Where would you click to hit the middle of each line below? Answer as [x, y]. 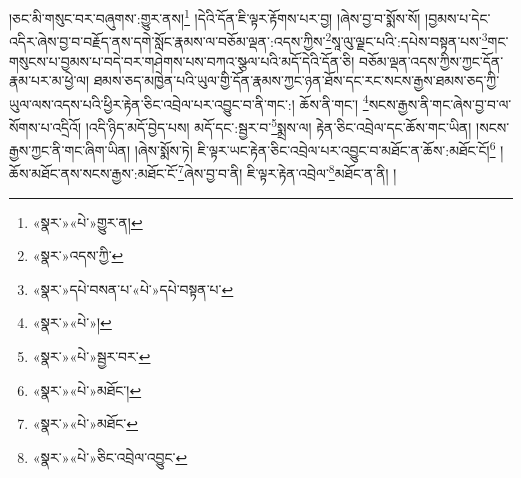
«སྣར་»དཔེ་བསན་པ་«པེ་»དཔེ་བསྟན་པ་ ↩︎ [133, 288]
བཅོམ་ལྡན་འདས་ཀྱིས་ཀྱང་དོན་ [431, 60]
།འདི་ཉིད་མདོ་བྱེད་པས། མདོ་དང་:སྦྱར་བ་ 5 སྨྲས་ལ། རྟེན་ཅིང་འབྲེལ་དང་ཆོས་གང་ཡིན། [278, 125]
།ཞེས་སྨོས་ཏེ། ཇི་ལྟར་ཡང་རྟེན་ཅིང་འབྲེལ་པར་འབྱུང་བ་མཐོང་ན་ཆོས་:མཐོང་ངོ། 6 [315, 148]
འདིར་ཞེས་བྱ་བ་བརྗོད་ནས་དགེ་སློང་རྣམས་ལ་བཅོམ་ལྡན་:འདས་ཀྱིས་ [167, 40]
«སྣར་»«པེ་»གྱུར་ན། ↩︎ [87, 221]
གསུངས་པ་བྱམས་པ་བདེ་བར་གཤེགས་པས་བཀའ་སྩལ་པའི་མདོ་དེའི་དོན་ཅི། [182, 60]
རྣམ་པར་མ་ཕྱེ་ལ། [49, 80]
